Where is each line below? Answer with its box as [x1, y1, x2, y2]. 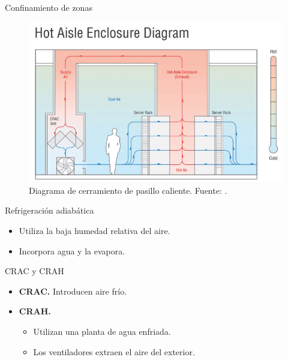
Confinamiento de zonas [5, 1, 92, 13]
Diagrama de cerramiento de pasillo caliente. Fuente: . [29, 184, 227, 196]
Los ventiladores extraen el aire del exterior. [33, 345, 195, 358]
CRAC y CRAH [5, 265, 64, 277]
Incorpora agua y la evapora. [19, 244, 125, 257]
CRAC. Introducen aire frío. [19, 284, 127, 297]
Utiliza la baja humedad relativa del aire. [19, 224, 170, 236]
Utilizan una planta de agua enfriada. [33, 325, 171, 337]
